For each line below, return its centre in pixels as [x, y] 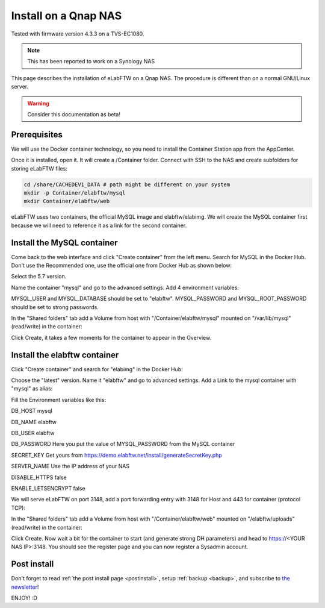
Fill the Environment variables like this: [59, 400]
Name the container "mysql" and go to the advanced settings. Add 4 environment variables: [125, 287]
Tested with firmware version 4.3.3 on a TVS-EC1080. [78, 34]
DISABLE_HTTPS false [39, 477]
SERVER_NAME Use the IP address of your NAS [70, 466]
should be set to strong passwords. [55, 307]
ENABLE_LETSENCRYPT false [48, 488]
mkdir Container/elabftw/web [67, 201]
